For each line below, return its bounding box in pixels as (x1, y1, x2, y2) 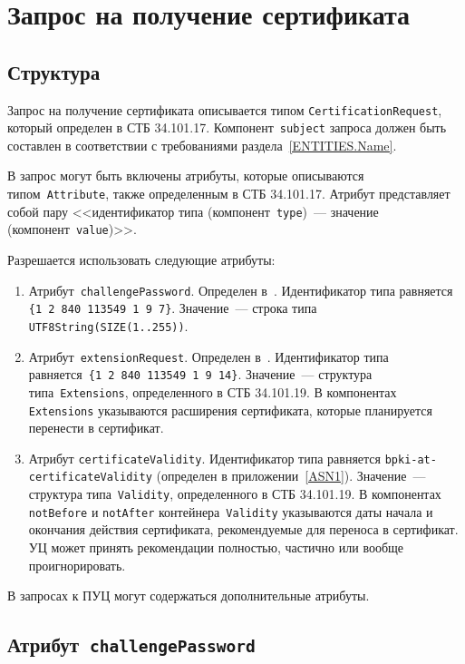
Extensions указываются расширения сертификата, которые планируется (28, 400, 432, 419)
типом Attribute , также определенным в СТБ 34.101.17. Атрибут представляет (7, 184, 450, 203)
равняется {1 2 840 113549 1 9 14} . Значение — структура (28, 365, 373, 384)
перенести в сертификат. (28, 418, 164, 437)
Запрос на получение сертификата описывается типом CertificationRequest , (7, 100, 442, 119)
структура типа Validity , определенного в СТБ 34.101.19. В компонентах (28, 484, 441, 503)
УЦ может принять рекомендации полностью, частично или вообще (28, 538, 404, 557)
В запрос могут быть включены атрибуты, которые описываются (7, 166, 364, 185)
